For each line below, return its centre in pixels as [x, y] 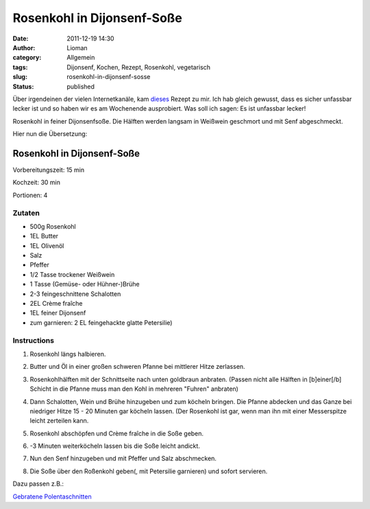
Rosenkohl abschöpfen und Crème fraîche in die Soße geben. [117, 433]
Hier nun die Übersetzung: [50, 134]
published [81, 87]
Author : [24, 47]
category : [27, 58]
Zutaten [26, 213]
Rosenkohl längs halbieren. [68, 354]
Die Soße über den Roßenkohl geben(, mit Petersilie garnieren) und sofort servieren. [149, 471]
